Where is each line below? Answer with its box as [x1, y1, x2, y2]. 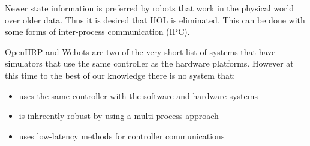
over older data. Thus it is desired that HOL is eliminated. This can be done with [5, 13, 305, 26]
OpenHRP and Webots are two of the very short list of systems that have [5, 45, 276, 58]
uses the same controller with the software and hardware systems [19, 89, 258, 102]
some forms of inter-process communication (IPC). [5, 25, 190, 38]
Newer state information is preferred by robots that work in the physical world [5, 2, 294, 14]
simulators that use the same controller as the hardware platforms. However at [5, 57, 294, 70]
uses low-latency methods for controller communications [19, 129, 225, 142]
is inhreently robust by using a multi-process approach [19, 109, 219, 122]
